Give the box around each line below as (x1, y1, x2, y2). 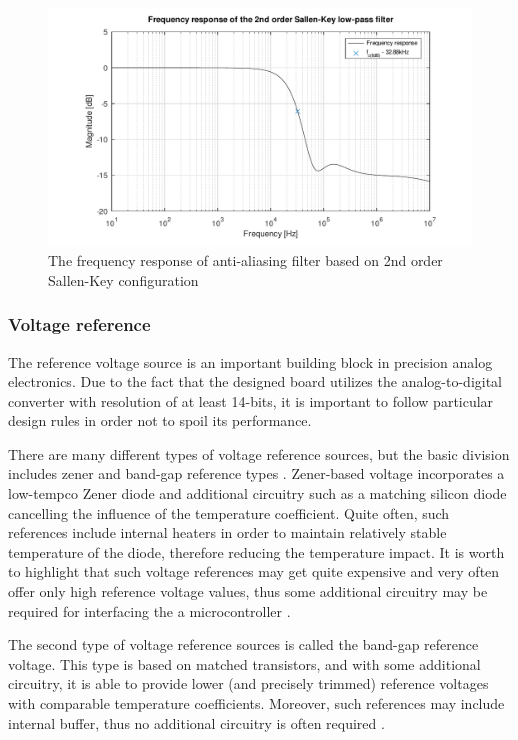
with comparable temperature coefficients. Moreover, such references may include (8, 693, 505, 713)
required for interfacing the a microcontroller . (8, 600, 291, 621)
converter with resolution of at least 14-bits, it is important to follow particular (8, 390, 494, 411)
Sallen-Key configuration (48, 269, 199, 290)
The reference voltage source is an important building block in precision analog (8, 351, 493, 372)
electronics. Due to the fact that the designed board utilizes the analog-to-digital (8, 371, 503, 392)
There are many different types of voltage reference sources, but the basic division (8, 443, 510, 464)
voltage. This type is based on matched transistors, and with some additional (8, 653, 481, 674)
